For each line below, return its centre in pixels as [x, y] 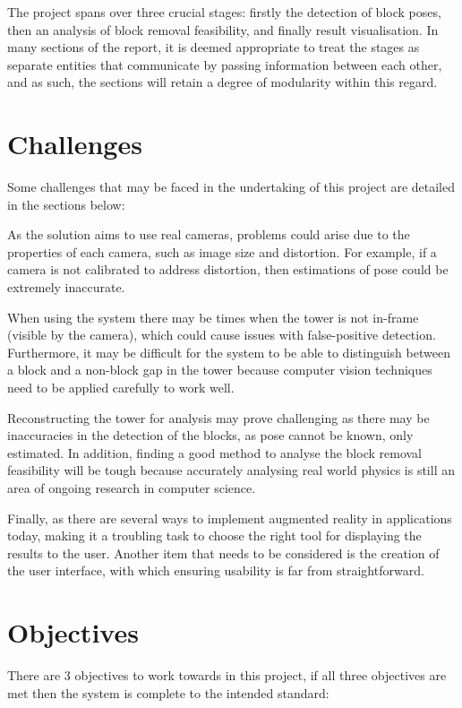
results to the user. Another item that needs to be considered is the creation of [223, 553]
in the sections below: [66, 204]
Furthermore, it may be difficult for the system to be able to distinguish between [229, 352]
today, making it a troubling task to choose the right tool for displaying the [214, 535]
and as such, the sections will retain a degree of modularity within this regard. [222, 82]
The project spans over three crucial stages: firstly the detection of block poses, [224, 12]
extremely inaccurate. [66, 287]
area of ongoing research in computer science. [132, 488]
